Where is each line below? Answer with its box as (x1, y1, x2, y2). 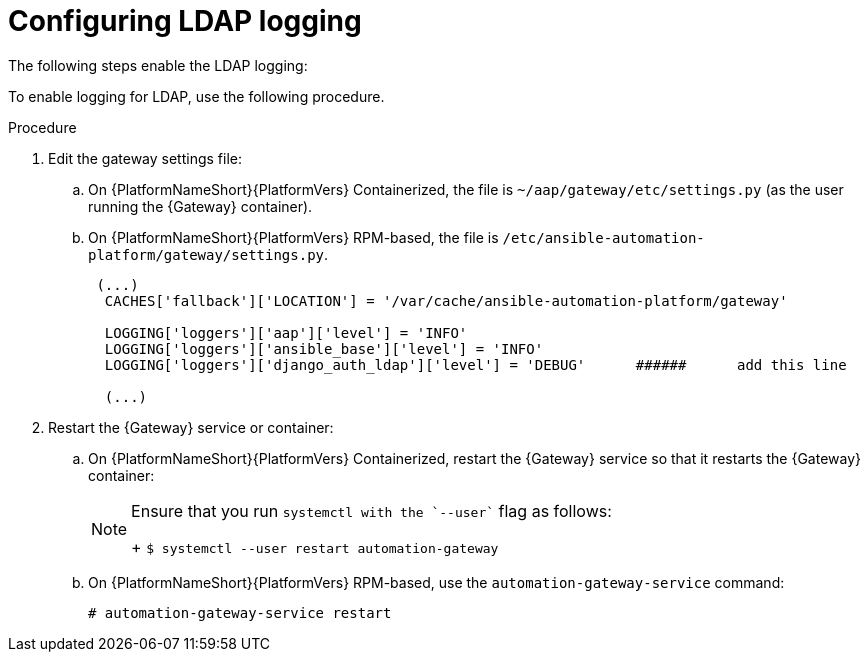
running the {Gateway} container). (88, 197, 313, 215)
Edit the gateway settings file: (48, 149, 243, 167)
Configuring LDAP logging (8, 4, 362, 38)
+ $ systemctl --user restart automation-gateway (131, 536, 499, 557)
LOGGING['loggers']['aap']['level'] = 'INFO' (104, 324, 468, 341)
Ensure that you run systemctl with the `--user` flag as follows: (131, 500, 612, 521)
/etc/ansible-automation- (502, 229, 705, 246)
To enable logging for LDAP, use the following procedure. (8, 87, 385, 105)
